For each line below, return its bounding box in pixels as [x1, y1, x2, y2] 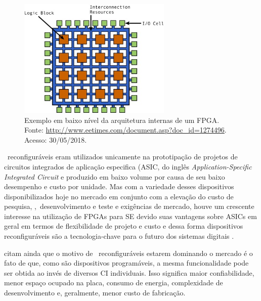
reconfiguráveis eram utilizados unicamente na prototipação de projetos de [7, 151, 238, 162]
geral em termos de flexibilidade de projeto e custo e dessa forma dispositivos [4, 221, 243, 231]
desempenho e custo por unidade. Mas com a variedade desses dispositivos [4, 181, 234, 192]
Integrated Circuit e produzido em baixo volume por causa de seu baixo [4, 171, 225, 182]
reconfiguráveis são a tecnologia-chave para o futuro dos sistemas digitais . [4, 231, 234, 241]
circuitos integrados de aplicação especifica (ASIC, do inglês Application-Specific [4, 161, 252, 171]
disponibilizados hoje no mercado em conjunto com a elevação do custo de [4, 191, 234, 201]
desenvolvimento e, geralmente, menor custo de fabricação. [4, 287, 186, 298]
